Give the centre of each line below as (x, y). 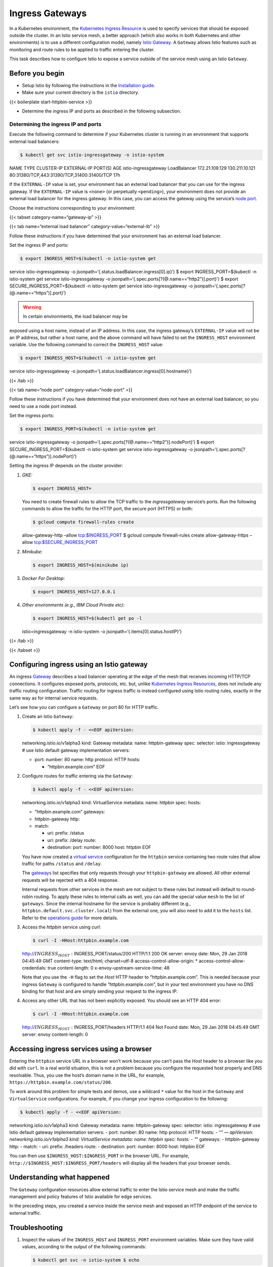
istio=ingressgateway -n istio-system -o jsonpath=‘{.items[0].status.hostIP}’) (102, 631)
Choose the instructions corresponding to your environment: (73, 208)
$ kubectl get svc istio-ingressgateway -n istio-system (92, 155)
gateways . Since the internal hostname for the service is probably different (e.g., (106, 903)
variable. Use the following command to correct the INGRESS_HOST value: (86, 345)
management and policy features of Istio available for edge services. (81, 1197)
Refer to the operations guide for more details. (70, 918)
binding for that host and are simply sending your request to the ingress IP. (100, 991)
